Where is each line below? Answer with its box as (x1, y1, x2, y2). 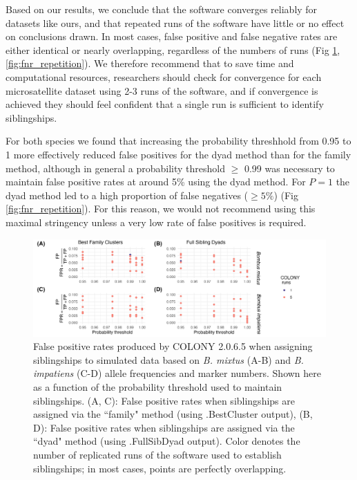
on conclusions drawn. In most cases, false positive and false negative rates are (6, 29, 338, 44)
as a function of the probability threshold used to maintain (33, 380, 282, 394)
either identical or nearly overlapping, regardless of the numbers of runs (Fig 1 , (6, 42, 340, 57)
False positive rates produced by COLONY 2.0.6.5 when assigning (33, 339, 313, 353)
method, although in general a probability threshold (6, 160, 225, 175)
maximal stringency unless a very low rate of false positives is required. (6, 214, 307, 229)
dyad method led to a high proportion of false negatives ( (6, 187, 249, 202)
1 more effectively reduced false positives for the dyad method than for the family (6, 147, 351, 161)
